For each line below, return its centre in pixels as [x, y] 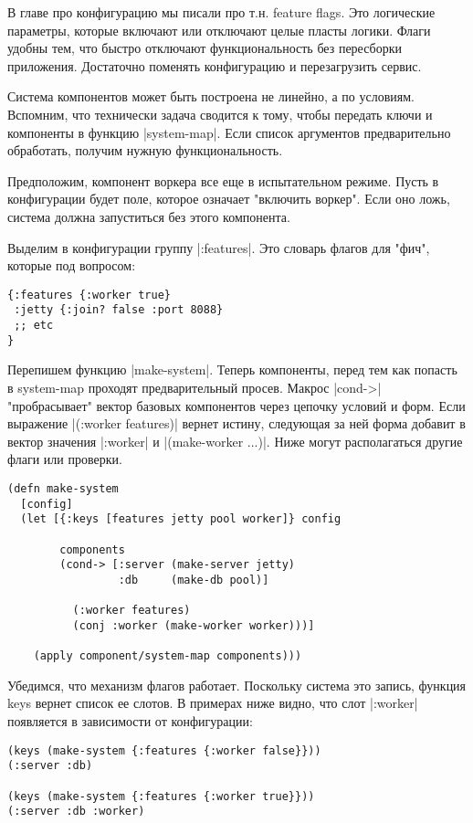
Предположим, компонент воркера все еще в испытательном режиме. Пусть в [223, 180]
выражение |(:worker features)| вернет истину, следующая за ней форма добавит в [236, 423]
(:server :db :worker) [76, 812]
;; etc [34, 326]
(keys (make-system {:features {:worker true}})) [161, 796]
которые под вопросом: [72, 265]
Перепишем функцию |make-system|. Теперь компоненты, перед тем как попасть [232, 369]
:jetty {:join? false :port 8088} [119, 310]
